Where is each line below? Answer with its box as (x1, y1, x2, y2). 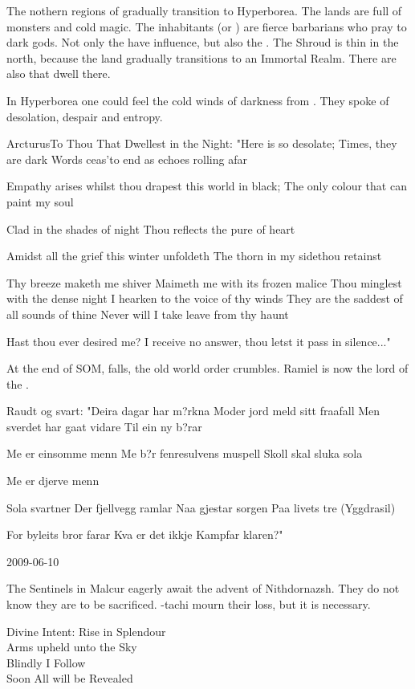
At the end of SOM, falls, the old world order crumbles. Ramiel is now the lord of (6, 360, 409, 377)
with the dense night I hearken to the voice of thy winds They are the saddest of (6, 290, 403, 307)
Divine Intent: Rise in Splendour (6, 622, 166, 639)
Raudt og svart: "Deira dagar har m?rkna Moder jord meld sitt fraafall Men (6, 402, 380, 419)
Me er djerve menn (6, 472, 100, 489)
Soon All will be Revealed (6, 670, 133, 687)
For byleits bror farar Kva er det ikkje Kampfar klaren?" (6, 526, 283, 543)
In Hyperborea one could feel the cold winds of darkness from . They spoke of (6, 92, 389, 108)
